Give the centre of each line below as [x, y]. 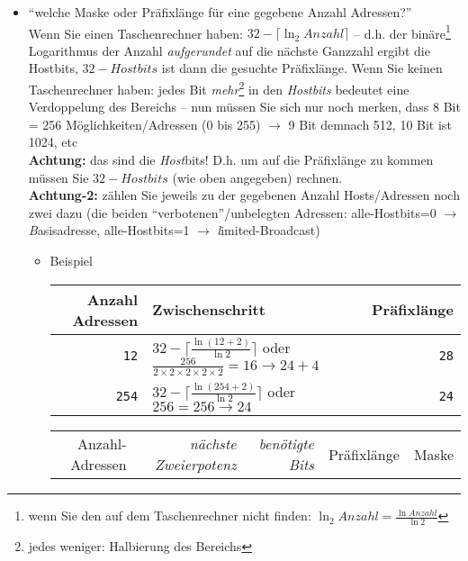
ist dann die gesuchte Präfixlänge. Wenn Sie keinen [302, 68]
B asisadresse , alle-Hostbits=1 [109, 230]
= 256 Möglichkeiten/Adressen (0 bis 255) [144, 124]
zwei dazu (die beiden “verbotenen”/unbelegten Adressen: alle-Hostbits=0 [232, 212]
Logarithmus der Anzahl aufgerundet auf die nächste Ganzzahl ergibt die [229, 50]
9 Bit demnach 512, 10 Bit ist [370, 124]
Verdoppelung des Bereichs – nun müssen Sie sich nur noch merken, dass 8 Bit [244, 107]
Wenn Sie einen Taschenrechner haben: [135, 33]
